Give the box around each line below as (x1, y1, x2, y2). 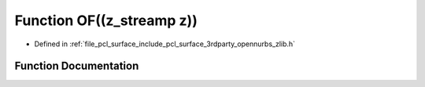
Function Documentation (14, 60, 139, 73)
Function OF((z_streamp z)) (14, 12, 198, 29)
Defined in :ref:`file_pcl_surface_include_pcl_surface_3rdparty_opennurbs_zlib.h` (34, 39, 295, 49)
